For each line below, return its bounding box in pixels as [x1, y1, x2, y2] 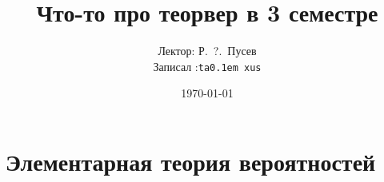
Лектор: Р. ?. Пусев [158, 42, 257, 59]
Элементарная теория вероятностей [6, 144, 376, 177]
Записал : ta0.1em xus [153, 57, 262, 74]
